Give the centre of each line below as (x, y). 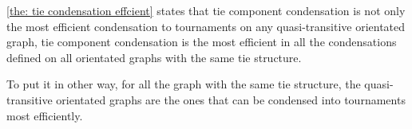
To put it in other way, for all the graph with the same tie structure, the (184, 84)
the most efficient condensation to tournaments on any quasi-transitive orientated (206, 26)
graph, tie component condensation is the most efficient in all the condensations (202, 42)
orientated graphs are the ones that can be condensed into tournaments (231, 99)
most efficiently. (45, 115)
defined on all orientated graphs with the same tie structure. (154, 57)
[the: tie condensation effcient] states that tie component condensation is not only (206, 10)
